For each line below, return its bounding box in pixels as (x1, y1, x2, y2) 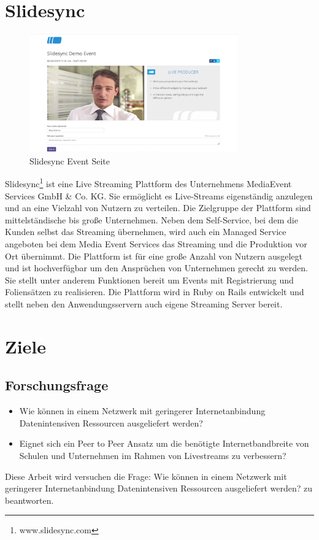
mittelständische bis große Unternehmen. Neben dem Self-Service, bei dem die (5, 213, 298, 226)
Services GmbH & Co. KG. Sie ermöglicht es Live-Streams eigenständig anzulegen (5, 189, 313, 202)
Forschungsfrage (5, 376, 109, 395)
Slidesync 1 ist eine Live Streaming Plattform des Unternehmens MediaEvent (5, 175, 292, 190)
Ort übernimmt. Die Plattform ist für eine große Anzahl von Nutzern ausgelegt (5, 249, 302, 262)
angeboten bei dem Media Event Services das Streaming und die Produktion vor (5, 237, 307, 250)
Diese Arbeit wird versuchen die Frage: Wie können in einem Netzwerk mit (5, 469, 287, 482)
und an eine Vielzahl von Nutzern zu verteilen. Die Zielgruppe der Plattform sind (5, 201, 311, 214)
